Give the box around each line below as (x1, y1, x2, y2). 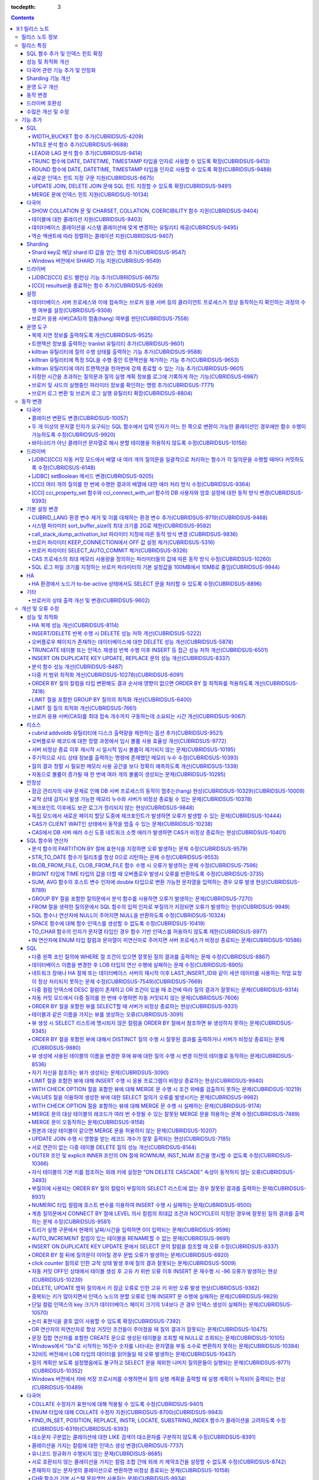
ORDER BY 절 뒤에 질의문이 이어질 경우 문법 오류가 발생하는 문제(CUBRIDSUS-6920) (31, 1251, 229, 1258)
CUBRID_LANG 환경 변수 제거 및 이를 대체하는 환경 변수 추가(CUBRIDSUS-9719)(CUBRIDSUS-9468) (31, 514, 268, 521)
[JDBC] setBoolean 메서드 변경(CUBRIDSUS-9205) (31, 472, 154, 480)
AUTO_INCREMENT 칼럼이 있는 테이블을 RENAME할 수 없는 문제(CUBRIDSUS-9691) (31, 1234, 230, 1241)
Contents (11, 14, 35, 21)
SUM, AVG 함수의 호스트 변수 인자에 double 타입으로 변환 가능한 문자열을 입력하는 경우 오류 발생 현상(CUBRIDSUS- (31, 879, 300, 886)
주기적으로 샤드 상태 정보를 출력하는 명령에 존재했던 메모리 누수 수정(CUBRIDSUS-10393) (31, 754, 239, 761)
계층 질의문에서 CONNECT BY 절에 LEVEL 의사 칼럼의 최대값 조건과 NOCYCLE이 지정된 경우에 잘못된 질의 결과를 (31, 1209, 294, 1217)
